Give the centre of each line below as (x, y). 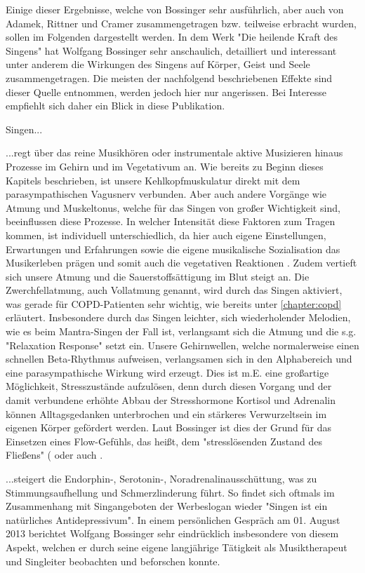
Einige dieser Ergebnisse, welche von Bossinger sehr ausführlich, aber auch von (175, 9)
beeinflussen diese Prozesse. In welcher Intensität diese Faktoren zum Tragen (171, 221)
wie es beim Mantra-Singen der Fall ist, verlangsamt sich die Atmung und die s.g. (181, 331)
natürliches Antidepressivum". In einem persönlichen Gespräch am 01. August (173, 519)
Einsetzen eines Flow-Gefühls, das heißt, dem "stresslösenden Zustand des (164, 441)
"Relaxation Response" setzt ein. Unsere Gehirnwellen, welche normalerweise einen (182, 345)
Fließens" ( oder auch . (54, 455)
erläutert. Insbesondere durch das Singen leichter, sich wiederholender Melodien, (178, 317)
